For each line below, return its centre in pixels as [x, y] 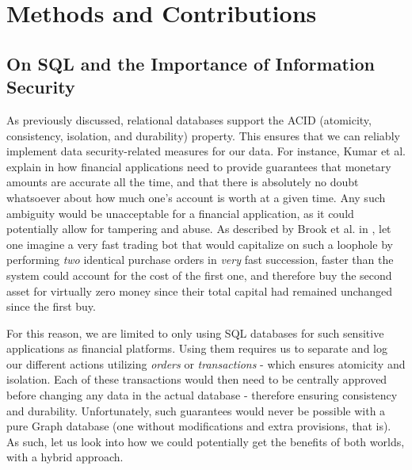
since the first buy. [51, 306]
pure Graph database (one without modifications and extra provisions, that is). [199, 426]
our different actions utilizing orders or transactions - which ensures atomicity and [206, 363]
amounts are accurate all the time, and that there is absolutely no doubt [183, 182]
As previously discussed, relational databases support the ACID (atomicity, [189, 119]
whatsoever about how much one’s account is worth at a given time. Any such [196, 197]
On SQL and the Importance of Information [191, 63]
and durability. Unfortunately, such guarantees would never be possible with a [196, 410]
